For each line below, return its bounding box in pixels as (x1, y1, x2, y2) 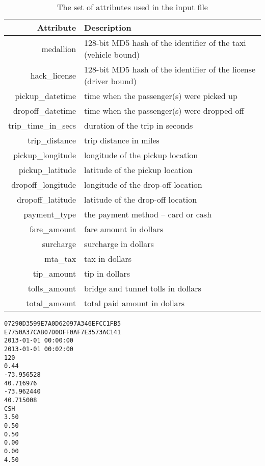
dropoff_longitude (11, 179, 76, 190)
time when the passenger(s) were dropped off (84, 105, 244, 116)
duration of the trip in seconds (84, 119, 193, 131)
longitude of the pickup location (84, 149, 198, 161)
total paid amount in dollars (84, 297, 185, 309)
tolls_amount (28, 282, 76, 294)
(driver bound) (84, 75, 137, 87)
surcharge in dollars (84, 238, 154, 250)
